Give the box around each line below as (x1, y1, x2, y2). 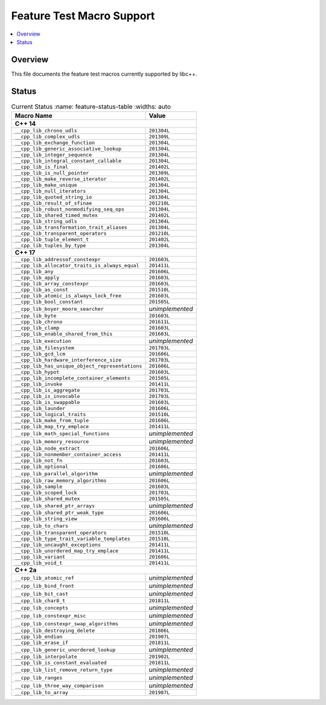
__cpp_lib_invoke (14, 381, 63, 388)
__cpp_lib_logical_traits (14, 411, 86, 418)
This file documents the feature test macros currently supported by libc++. (11, 70, 197, 77)
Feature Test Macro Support (11, 9, 155, 22)
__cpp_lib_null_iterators (14, 188, 86, 195)
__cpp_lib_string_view (14, 516, 78, 522)
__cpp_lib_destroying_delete (14, 628, 95, 634)
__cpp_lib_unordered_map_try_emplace (14, 548, 119, 554)
